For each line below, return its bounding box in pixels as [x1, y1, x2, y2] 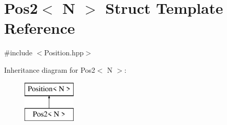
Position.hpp [44, 47, 84, 58]
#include [4, 47, 33, 58]
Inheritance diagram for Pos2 [4, 64, 96, 75]
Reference [4, 17, 75, 38]
